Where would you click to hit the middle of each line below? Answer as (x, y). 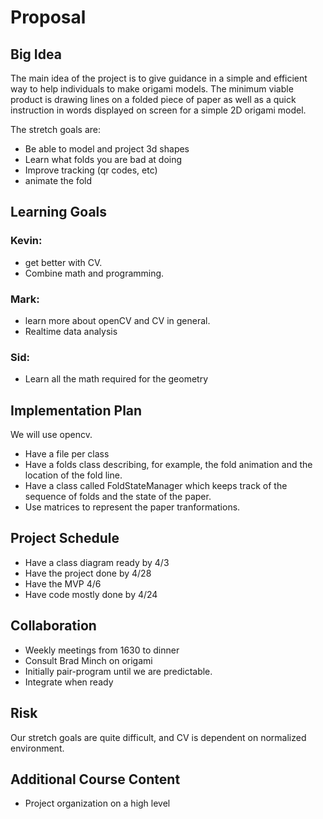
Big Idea (36, 54)
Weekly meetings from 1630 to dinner (102, 650)
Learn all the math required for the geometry (116, 379)
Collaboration (53, 626)
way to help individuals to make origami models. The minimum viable (152, 89)
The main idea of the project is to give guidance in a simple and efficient (159, 78)
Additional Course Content (95, 779)
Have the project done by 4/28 (88, 573)
